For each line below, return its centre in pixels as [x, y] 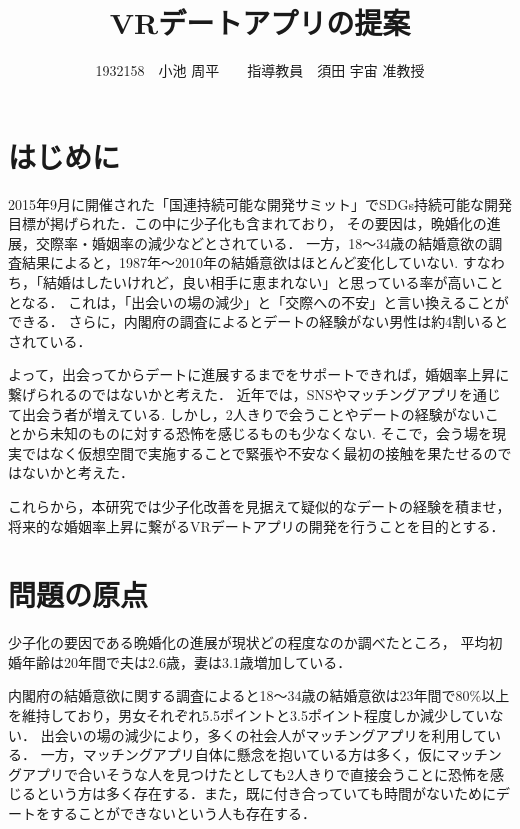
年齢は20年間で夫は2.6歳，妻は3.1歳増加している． [186, 661]
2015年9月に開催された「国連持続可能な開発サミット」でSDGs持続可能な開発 [260, 203]
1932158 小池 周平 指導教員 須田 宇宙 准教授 [260, 70]
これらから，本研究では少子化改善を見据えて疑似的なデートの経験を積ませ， [259, 505]
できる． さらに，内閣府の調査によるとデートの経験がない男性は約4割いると [258, 321]
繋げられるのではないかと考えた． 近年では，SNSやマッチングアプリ [233, 394]
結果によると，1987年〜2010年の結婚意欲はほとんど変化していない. [240, 262]
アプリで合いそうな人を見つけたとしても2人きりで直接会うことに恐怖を [255, 773]
